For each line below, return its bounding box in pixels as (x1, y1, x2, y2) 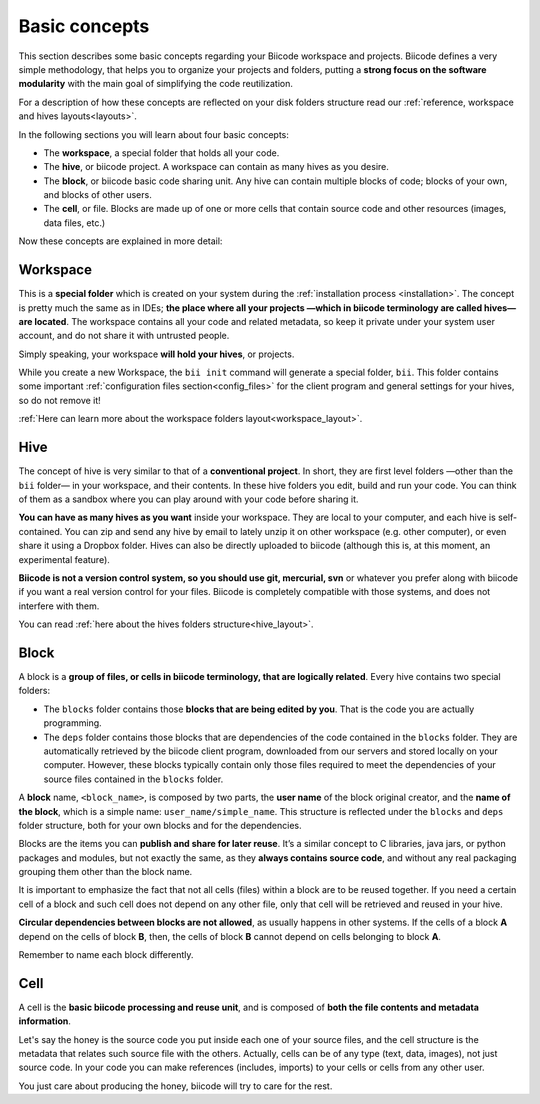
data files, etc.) (43, 216, 106, 229)
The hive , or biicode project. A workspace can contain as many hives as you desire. (43, 161, 390, 173)
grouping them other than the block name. (18, 866, 193, 878)
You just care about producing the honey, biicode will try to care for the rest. (18, 1080, 333, 1092)
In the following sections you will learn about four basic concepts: (18, 128, 290, 140)
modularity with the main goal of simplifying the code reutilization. (18, 78, 294, 90)
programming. (43, 717, 102, 729)
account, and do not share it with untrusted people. (18, 330, 230, 342)
